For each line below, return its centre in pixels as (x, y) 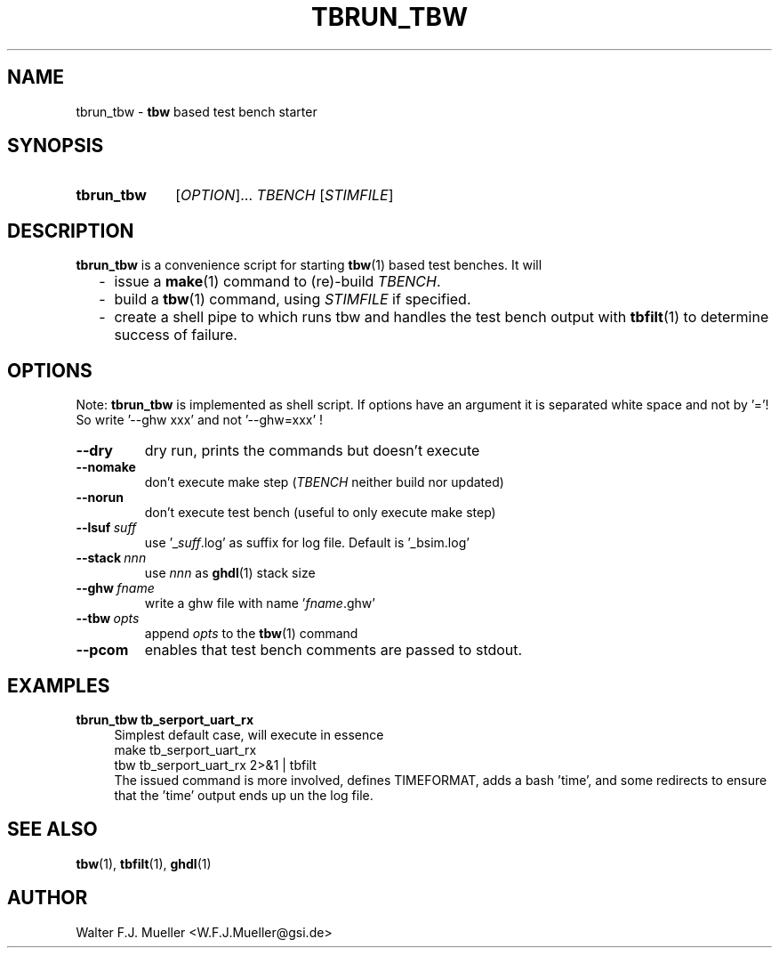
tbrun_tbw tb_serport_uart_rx (165, 719)
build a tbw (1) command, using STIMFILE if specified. (293, 299)
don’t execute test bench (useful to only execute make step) (320, 513)
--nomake (106, 467)
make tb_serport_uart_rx (185, 749)
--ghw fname (115, 588)
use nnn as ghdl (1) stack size (230, 573)
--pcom (102, 650)
